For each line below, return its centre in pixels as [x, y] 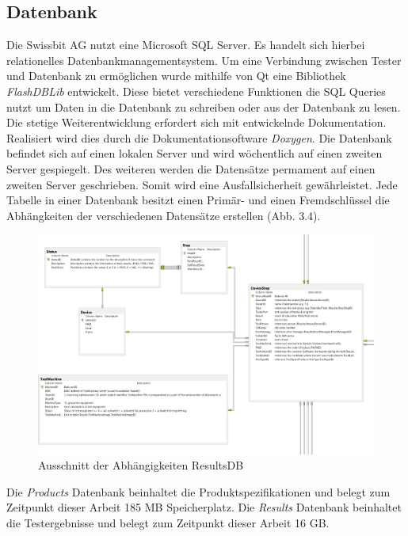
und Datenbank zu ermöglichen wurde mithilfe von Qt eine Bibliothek [176, 76]
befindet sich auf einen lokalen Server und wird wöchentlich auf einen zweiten [194, 153]
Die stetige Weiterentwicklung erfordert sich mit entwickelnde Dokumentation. [196, 122]
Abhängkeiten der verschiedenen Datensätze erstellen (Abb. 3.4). [164, 215]
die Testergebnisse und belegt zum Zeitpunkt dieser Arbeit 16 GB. [168, 522]
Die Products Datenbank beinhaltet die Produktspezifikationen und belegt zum [198, 491]
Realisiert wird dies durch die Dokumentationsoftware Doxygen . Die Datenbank [199, 137]
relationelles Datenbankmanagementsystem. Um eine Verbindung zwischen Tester [204, 60]
